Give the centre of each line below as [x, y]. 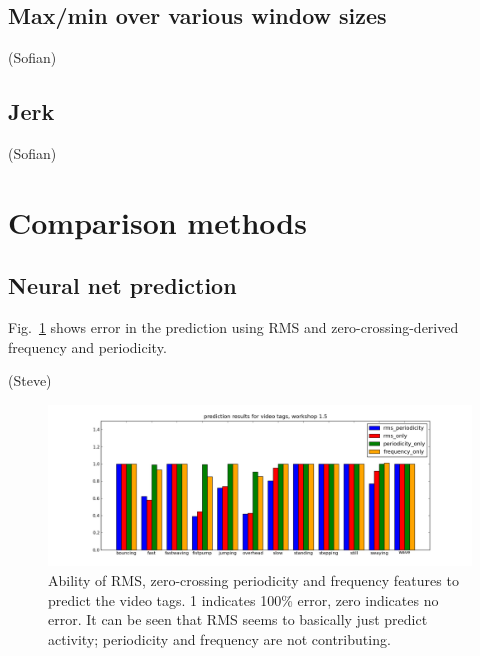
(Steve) [30, 380]
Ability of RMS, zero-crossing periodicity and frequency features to [253, 580]
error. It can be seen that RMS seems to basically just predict [238, 619]
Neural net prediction [122, 285]
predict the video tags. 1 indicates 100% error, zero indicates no [243, 599]
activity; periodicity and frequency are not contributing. [219, 638]
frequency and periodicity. [87, 346]
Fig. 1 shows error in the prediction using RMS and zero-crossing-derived [233, 327]
